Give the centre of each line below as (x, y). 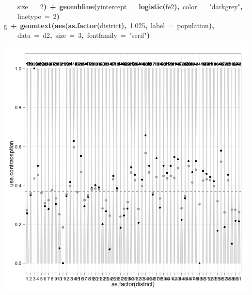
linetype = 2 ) (39, 16)
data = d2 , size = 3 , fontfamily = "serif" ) (84, 35)
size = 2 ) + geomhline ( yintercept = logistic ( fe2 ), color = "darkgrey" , (130, 6)
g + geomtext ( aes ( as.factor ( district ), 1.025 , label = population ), (109, 25)
